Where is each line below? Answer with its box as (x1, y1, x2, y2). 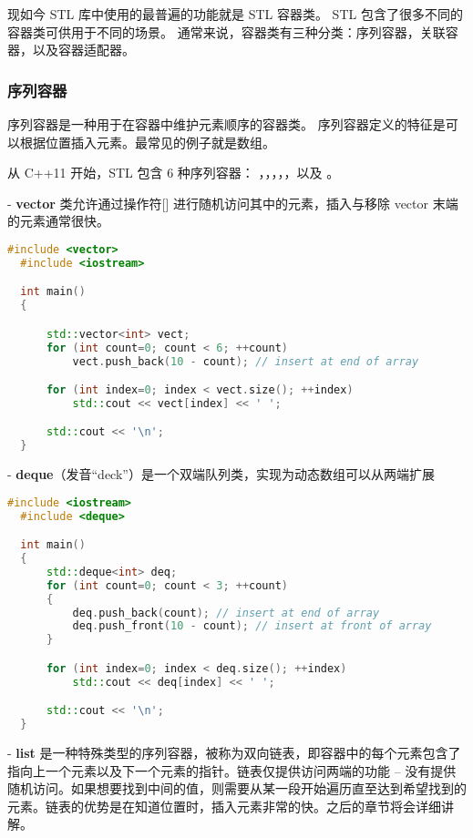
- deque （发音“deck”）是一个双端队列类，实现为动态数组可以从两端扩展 (7, 465, 435, 484)
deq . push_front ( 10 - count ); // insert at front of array (72, 619, 432, 633)
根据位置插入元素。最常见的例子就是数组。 (19, 132, 275, 151)
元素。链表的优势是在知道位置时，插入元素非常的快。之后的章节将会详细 (7, 796, 441, 815)
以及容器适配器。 (32, 40, 135, 59)
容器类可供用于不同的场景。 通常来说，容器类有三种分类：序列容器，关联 (7, 22, 446, 41)
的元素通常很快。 (7, 211, 109, 230)
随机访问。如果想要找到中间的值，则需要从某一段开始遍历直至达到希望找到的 (7, 779, 467, 798)
